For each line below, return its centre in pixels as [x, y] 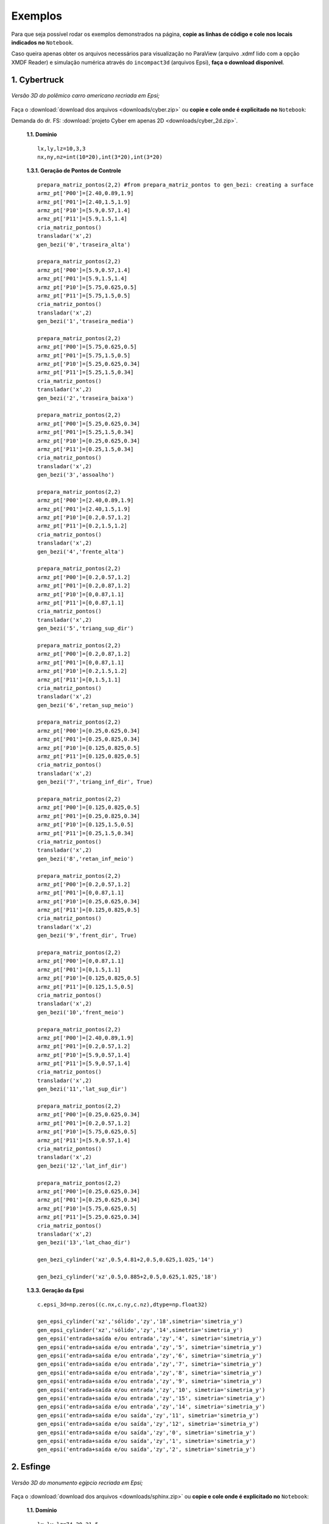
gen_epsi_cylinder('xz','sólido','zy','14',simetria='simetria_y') [140, 1330]
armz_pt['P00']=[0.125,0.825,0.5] [89, 807]
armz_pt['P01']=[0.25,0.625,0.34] [89, 1200]
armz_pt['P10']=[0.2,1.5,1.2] [83, 671]
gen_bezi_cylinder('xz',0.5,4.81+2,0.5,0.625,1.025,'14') [126, 1260]
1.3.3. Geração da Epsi [55, 1291]
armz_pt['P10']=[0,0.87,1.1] [81, 594]
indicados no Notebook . [42, 42]
